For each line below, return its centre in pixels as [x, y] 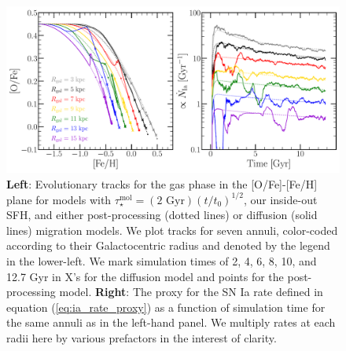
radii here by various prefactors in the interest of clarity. [142, 338]
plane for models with [59, 199]
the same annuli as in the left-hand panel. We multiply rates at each [171, 322]
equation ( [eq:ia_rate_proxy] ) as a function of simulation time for [166, 307]
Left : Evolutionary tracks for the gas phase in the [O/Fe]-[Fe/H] [162, 183]
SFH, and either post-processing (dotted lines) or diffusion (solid [162, 215]
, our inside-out [280, 199]
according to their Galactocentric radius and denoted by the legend [168, 245]
